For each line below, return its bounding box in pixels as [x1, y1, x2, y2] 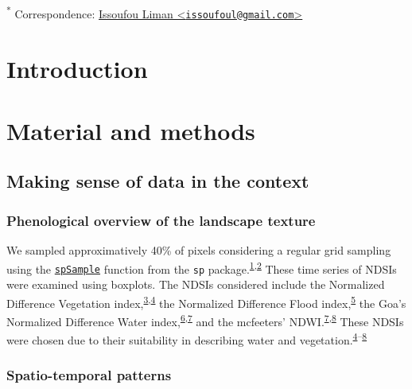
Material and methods [6, 114, 255, 146]
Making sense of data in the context [6, 169, 309, 193]
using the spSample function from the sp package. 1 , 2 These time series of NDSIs [6, 258, 397, 277]
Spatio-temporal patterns [6, 365, 172, 385]
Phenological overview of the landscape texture [6, 210, 316, 230]
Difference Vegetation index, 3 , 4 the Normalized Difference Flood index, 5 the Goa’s [6, 292, 406, 311]
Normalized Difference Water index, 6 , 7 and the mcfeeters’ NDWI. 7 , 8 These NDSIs [6, 310, 404, 329]
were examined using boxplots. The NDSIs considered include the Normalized [6, 275, 385, 292]
